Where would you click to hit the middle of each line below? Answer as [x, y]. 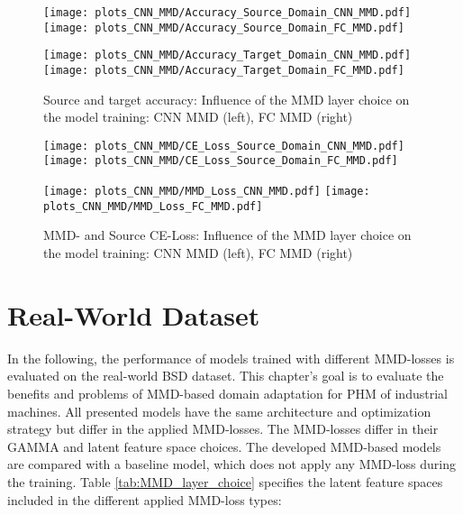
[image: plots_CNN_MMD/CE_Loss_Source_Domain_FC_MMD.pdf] [221, 161]
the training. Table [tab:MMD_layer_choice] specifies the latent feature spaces [225, 481]
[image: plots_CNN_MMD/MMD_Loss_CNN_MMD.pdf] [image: [207, 192]
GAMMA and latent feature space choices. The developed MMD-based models [224, 446]
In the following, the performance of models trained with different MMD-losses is [231, 358]
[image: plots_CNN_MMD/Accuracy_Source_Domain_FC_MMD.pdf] [224, 28]
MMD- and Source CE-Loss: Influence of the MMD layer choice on [227, 235]
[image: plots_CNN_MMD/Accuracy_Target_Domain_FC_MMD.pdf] [224, 70]
